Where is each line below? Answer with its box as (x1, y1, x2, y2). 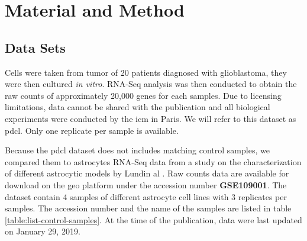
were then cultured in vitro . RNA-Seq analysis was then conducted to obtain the (5, 78, 297, 90)
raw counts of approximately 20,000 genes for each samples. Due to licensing (5, 89, 282, 101)
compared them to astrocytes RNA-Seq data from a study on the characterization (5, 155, 302, 168)
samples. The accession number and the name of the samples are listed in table (5, 202, 292, 214)
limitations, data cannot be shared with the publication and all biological (5, 101, 270, 113)
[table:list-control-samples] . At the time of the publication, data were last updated (5, 213, 302, 226)
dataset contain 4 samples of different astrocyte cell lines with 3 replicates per (5, 190, 287, 203)
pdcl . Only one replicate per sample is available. (5, 124, 179, 136)
